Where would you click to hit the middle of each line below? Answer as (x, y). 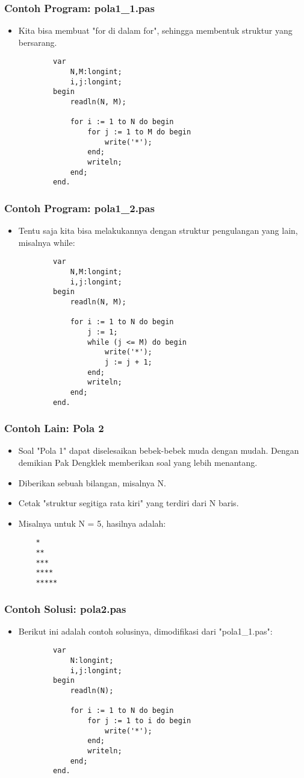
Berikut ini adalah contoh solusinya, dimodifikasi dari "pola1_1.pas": (145, 631)
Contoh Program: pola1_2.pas (79, 208)
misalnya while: (47, 242)
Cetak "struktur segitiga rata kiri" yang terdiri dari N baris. (129, 503)
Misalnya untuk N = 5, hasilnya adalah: (92, 523)
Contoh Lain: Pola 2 (54, 428)
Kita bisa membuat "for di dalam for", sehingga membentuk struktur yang (155, 30)
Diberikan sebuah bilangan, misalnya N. (92, 482)
